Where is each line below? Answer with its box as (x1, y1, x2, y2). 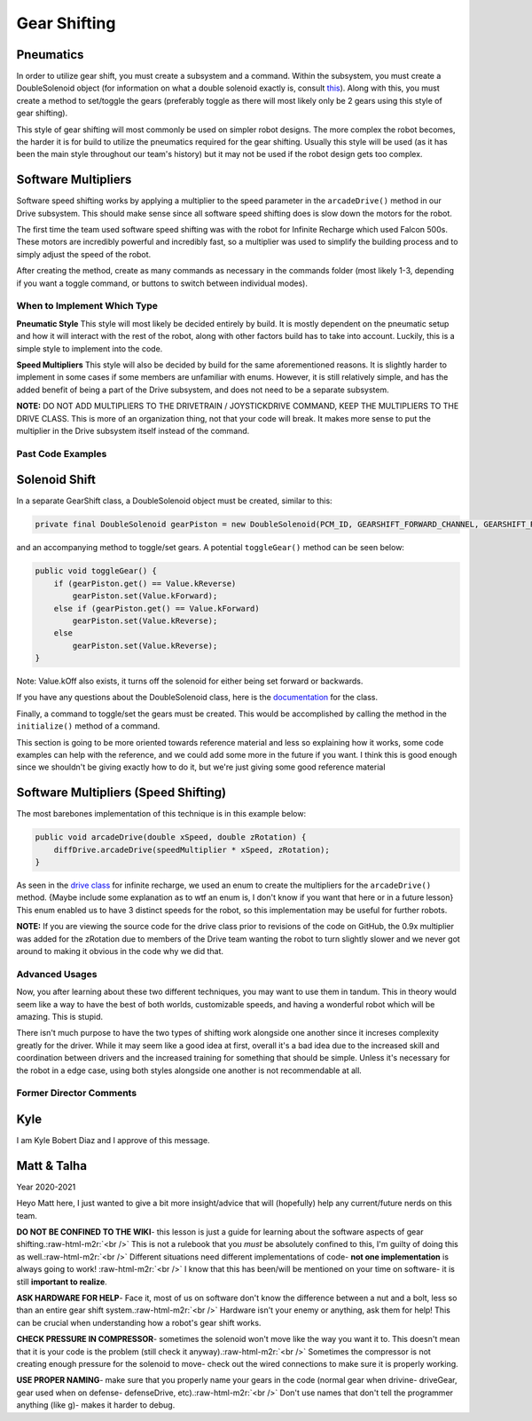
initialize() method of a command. (16, 721, 160, 731)
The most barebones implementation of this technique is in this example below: (16, 809, 306, 819)
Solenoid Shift (16, 472, 97, 487)
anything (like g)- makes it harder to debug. (16, 1400, 176, 1410)
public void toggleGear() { (35, 566, 157, 576)
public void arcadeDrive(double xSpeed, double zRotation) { (35, 833, 307, 842)
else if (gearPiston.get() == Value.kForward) (53, 604, 261, 613)
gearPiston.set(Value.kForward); (72, 591, 218, 601)
